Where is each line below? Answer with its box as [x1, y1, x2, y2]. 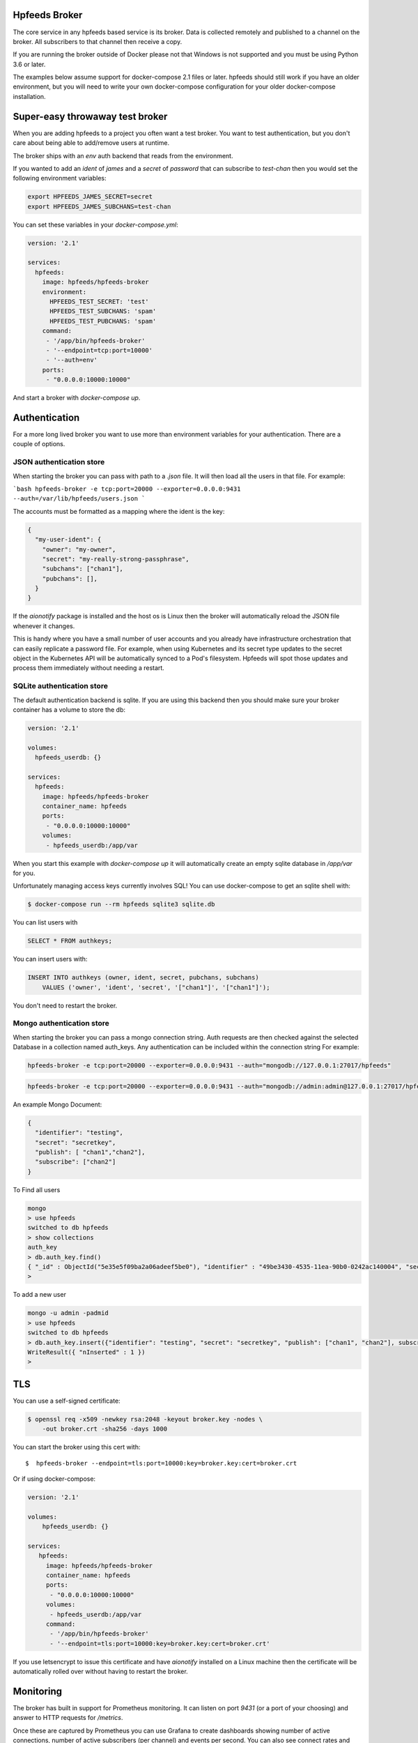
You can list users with [13, 918, 78, 927]
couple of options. [13, 440, 65, 448]
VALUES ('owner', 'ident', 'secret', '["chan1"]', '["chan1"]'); [42, 983, 270, 991]
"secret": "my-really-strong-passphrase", [42, 555, 189, 563]
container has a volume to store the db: [13, 705, 125, 714]
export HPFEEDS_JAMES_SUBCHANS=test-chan [27, 202, 171, 211]
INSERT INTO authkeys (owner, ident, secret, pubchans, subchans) [27, 973, 259, 982]
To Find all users [13, 1185, 61, 1194]
